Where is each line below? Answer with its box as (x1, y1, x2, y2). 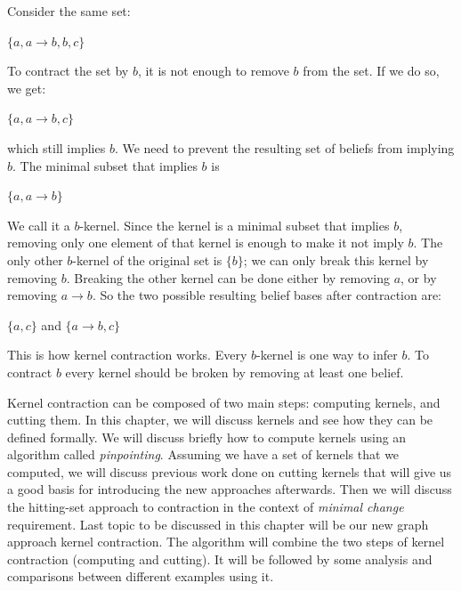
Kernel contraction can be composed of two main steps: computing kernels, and (7, 393, 441, 411)
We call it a (7, 215, 70, 234)
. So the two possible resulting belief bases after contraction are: (92, 286, 442, 304)
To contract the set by (7, 61, 129, 80)
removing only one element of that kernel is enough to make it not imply (7, 233, 404, 252)
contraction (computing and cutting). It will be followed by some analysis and (7, 549, 433, 568)
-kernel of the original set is (72, 250, 222, 269)
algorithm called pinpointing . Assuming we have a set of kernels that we (7, 445, 400, 464)
